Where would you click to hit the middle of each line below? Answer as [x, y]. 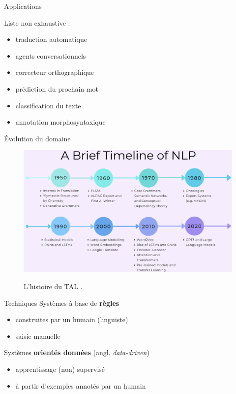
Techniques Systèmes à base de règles [62, 303]
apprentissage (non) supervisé [60, 369]
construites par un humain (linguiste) [72, 319]
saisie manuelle [38, 336]
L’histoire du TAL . [53, 286]
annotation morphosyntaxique [60, 122]
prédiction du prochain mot [57, 88]
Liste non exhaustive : [37, 22]
